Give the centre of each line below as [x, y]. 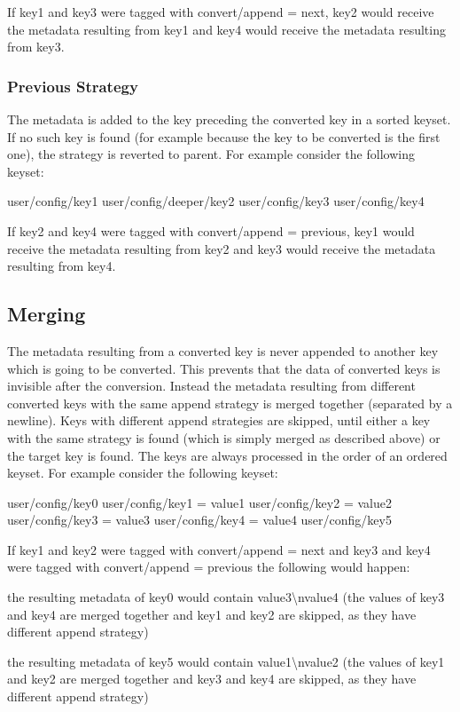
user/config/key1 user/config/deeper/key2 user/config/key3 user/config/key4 [216, 201]
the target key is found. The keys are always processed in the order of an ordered [227, 455]
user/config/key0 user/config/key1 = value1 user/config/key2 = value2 [199, 502]
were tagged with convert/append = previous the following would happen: [209, 567]
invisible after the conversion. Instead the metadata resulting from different [211, 386]
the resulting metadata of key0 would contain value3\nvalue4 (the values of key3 [226, 597]
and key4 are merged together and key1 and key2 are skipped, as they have [212, 614]
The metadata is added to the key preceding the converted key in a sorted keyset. [229, 119]
